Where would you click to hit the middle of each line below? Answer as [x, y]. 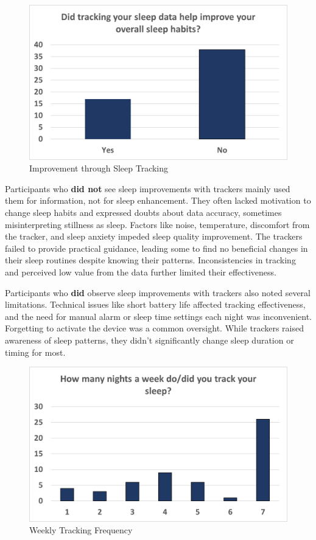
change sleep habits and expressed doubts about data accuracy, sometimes [143, 213]
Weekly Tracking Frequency [81, 530]
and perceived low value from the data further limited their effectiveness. [141, 272]
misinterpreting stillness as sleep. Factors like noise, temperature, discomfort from [157, 224]
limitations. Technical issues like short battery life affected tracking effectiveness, [155, 304]
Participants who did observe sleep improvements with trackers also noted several [158, 292]
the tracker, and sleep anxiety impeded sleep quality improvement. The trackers [154, 236]
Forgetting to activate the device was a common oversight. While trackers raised [155, 328]
